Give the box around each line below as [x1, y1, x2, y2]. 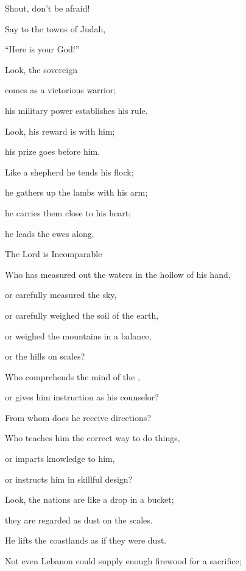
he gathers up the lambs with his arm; [5, 186, 148, 199]
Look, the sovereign [5, 63, 77, 76]
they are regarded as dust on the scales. [5, 513, 153, 526]
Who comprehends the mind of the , [5, 370, 140, 383]
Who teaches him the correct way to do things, [5, 431, 180, 444]
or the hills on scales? [5, 350, 85, 363]
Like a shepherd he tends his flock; [5, 165, 134, 178]
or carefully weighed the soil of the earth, [5, 308, 159, 321]
